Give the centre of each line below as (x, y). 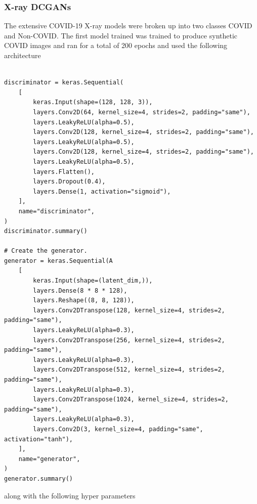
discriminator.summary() (46, 231)
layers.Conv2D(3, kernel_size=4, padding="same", (118, 429)
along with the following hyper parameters (70, 495)
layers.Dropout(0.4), (69, 182)
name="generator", (49, 459)
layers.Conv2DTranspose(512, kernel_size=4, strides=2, (129, 370)
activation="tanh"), (39, 439)
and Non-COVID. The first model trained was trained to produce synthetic (121, 35)
